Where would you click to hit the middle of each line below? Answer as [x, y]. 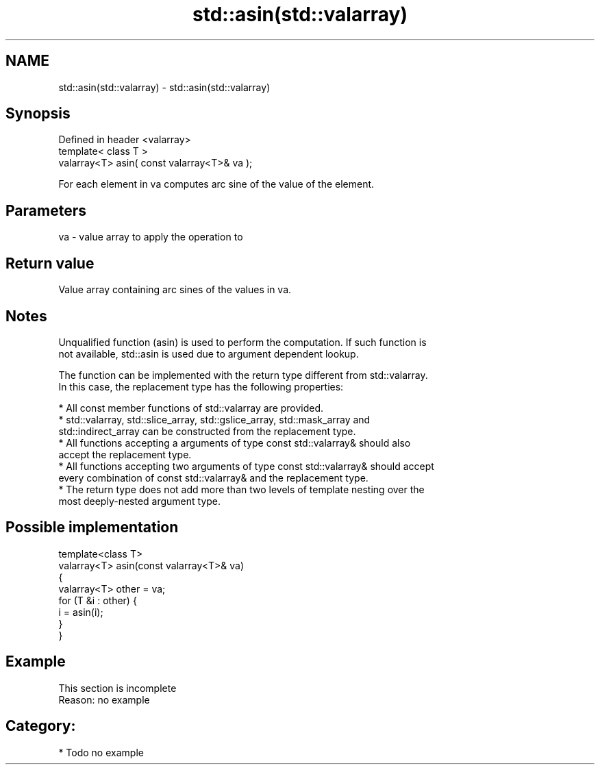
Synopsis [38, 114]
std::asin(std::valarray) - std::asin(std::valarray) [164, 87]
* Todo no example [101, 752]
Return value [50, 263]
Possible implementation [92, 527]
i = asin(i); [81, 612]
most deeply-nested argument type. [140, 501]
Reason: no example [104, 699]
